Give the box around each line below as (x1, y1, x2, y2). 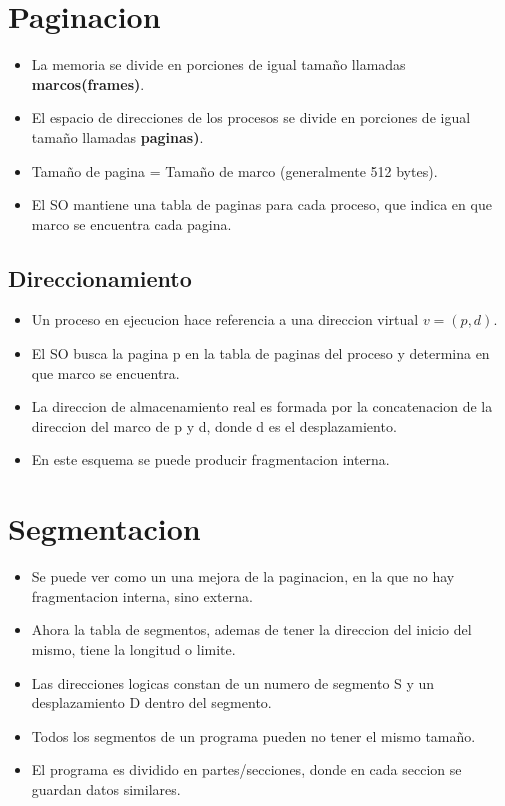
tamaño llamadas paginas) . (31, 126, 204, 147)
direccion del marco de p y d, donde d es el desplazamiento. (31, 415, 397, 436)
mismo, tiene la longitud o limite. (31, 638, 236, 659)
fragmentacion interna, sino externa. (31, 585, 253, 606)
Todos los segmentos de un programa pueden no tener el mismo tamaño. (31, 725, 476, 746)
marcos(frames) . (31, 73, 145, 94)
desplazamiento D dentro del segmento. (31, 692, 272, 713)
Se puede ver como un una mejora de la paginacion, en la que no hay (31, 566, 455, 587)
